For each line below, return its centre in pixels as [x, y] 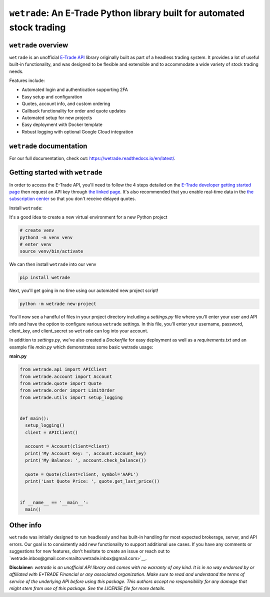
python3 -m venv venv [46, 237]
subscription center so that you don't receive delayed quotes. [72, 199]
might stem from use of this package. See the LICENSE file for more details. [87, 588]
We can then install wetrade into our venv [53, 264]
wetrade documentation [48, 146]
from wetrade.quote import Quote [61, 383]
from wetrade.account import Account [66, 376]
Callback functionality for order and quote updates [74, 110]
